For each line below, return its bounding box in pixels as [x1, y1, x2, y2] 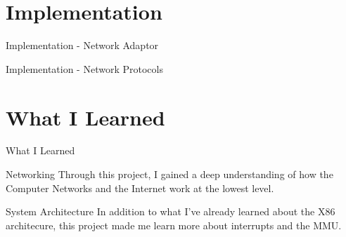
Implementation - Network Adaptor [6, 38, 159, 53]
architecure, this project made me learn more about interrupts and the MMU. [6, 217, 342, 232]
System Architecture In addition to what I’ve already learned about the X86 [6, 204, 335, 219]
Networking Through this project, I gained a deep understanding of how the [6, 167, 333, 182]
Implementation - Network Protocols [6, 61, 163, 76]
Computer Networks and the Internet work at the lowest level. [6, 180, 274, 195]
